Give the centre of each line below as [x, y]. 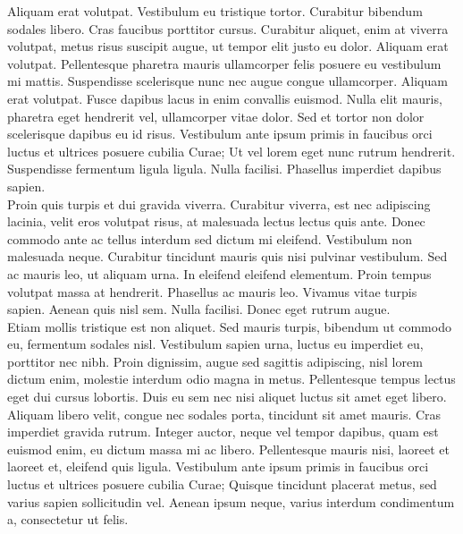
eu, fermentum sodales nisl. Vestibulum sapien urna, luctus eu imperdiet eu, [215, 344]
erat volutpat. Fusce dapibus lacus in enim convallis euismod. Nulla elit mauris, [225, 98]
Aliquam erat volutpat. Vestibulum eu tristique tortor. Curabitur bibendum [215, 11]
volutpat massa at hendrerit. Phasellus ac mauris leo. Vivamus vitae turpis [212, 291]
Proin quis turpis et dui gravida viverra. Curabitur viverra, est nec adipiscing [219, 203]
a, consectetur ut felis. [68, 519]
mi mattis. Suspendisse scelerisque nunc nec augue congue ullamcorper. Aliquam [227, 81]
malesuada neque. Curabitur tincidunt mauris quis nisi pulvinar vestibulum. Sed [227, 256]
